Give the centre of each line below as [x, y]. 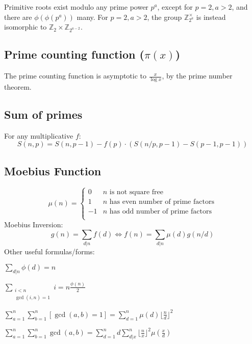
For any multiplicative [39, 135]
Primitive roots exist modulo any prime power [76, 7]
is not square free [136, 192]
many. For [92, 17]
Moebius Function [53, 170]
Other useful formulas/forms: [49, 252]
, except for [175, 7]
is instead [211, 17]
